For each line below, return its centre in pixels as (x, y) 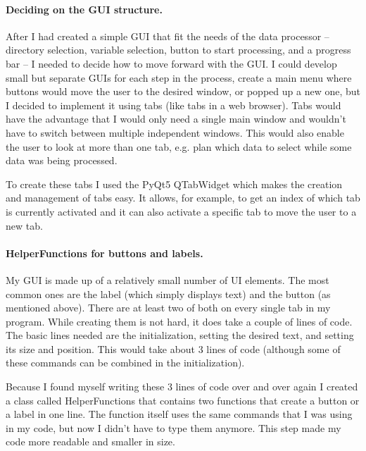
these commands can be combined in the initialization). (125, 363)
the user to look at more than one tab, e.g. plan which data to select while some (179, 146)
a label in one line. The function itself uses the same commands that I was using (179, 414)
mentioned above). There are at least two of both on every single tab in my (168, 308)
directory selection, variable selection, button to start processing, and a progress (178, 50)
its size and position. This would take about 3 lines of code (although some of (173, 348)
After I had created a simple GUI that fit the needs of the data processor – (168, 36)
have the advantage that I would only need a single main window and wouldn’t (176, 119)
